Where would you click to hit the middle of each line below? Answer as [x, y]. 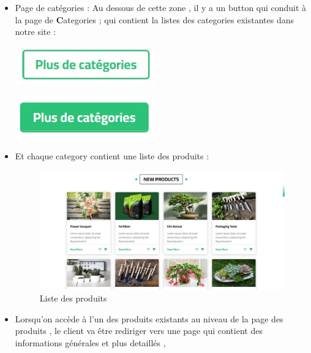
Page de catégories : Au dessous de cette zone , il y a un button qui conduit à [161, 7]
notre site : [36, 32]
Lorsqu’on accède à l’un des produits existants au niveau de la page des [149, 318]
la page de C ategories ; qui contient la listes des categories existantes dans [155, 19]
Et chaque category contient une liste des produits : [112, 156]
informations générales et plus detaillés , [90, 342]
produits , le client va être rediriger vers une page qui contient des [139, 331]
